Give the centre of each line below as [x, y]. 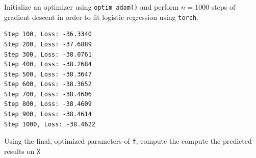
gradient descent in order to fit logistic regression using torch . [101, 17]
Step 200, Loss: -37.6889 [48, 44]
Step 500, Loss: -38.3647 [48, 74]
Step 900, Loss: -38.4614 [48, 114]
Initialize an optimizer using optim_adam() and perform [92, 7]
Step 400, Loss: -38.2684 [48, 64]
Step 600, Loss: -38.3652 [48, 84]
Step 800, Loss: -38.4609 [48, 104]
